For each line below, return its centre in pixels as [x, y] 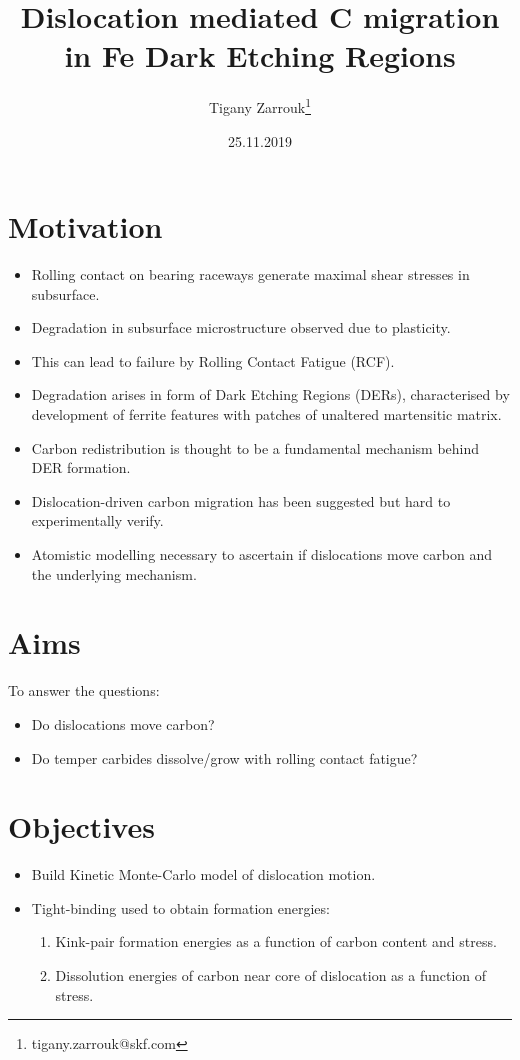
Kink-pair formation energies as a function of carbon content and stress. [276, 941]
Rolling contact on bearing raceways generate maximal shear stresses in [250, 274]
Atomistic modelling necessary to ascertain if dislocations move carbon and [262, 554]
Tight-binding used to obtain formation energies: [180, 907]
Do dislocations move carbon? [123, 723]
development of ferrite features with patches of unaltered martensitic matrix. [266, 414]
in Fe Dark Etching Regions [260, 55]
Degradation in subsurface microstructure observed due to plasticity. [241, 327]
